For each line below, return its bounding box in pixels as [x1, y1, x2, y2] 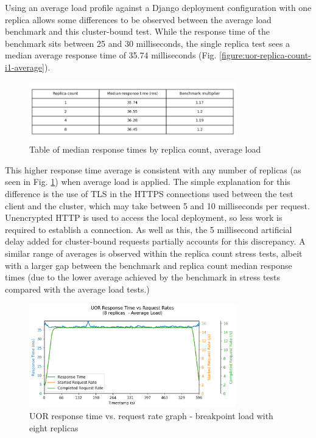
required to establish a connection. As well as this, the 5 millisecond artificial [5, 223, 292, 235]
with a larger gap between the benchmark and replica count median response [5, 259, 292, 271]
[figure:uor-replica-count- [219, 49, 311, 61]
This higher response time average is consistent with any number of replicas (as [5, 163, 301, 176]
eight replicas [29, 421, 79, 434]
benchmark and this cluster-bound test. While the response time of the [5, 25, 270, 38]
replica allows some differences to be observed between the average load [5, 13, 272, 26]
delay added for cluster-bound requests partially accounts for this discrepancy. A [5, 235, 306, 248]
